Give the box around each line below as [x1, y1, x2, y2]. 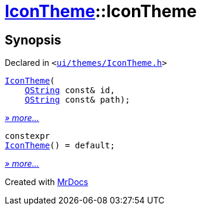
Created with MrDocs [5, 177, 89, 187]
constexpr [5, 131, 50, 141]
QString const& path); [24, 95, 130, 105]
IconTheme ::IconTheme [5, 1, 197, 21]
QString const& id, [24, 85, 115, 96]
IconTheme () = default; [5, 141, 115, 151]
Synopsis [5, 32, 61, 47]
